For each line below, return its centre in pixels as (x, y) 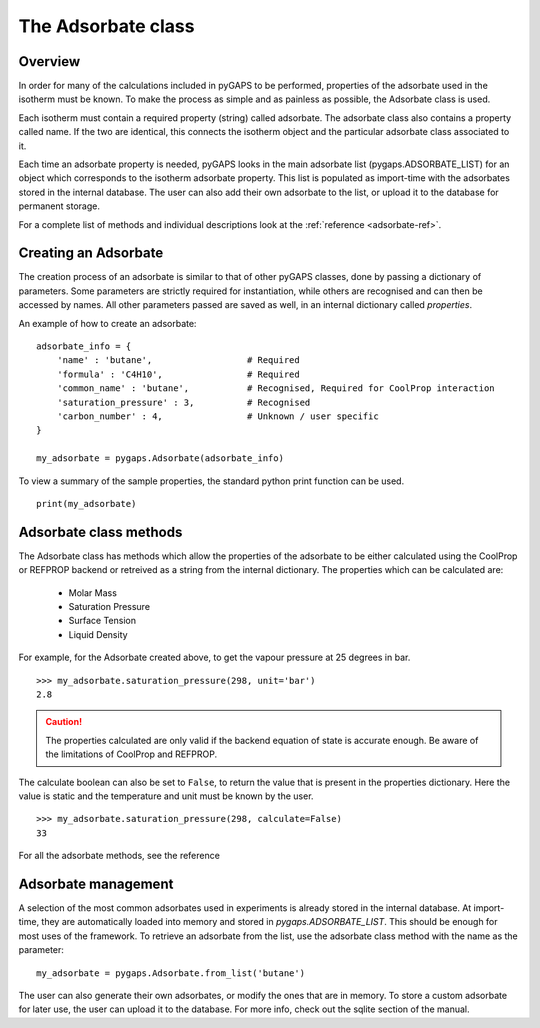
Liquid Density (98, 634)
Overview (49, 61)
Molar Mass (92, 592)
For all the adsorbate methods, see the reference (119, 856)
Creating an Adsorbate (91, 253)
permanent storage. (59, 206)
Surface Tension (102, 621)
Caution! (64, 722)
